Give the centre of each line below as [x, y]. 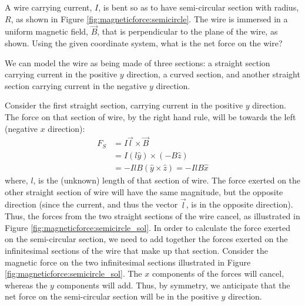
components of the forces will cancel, [218, 273]
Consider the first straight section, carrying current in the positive [124, 105]
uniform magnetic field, [47, 31]
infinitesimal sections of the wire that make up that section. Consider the [137, 250]
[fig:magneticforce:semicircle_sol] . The [73, 273]
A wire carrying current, [48, 7]
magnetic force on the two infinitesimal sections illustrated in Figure [128, 262]
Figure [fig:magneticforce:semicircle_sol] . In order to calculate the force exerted [148, 227]
